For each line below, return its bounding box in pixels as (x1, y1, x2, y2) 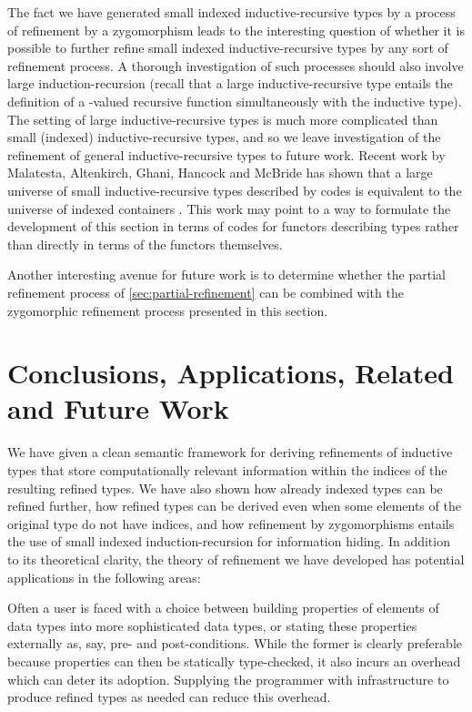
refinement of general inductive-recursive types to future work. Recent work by (7, 145, 446, 164)
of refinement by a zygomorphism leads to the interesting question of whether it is (7, 20, 465, 39)
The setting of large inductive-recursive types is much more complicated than (7, 109, 438, 128)
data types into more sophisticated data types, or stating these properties (7, 615, 417, 635)
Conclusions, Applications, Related (7, 354, 454, 392)
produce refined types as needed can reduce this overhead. (7, 687, 331, 707)
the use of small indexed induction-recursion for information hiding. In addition (7, 532, 450, 551)
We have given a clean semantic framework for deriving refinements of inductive (7, 442, 453, 462)
